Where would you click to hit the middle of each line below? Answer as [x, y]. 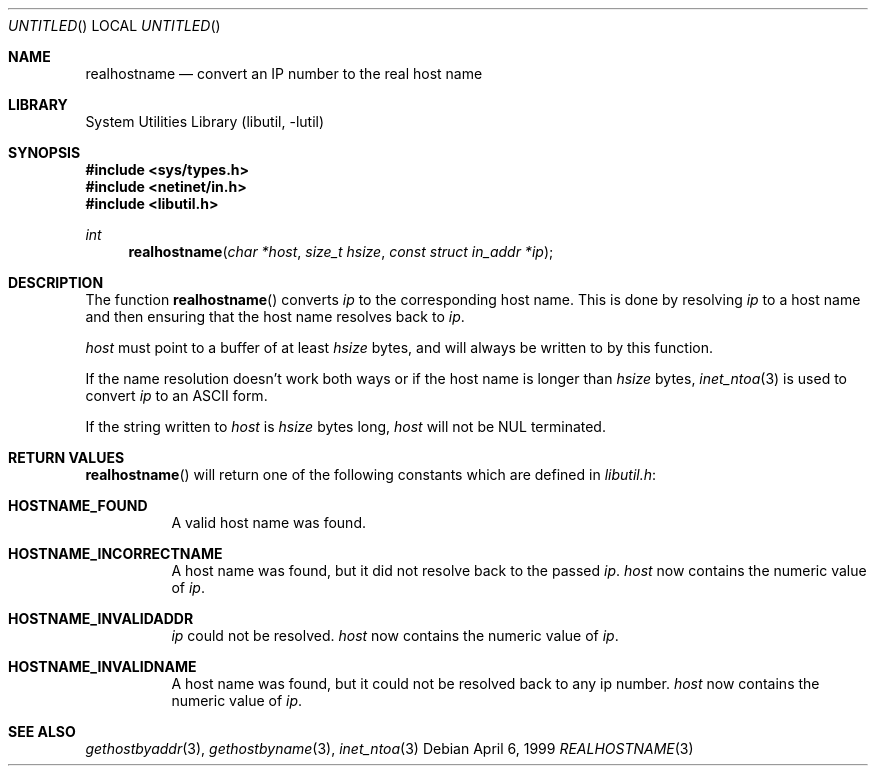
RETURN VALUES [66, 457]
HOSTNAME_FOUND [78, 505]
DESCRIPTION [56, 282]
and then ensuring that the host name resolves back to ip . [275, 316]
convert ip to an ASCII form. [176, 395]
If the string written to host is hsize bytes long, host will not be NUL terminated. [345, 426]
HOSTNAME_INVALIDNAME [102, 666]
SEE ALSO [42, 731]
